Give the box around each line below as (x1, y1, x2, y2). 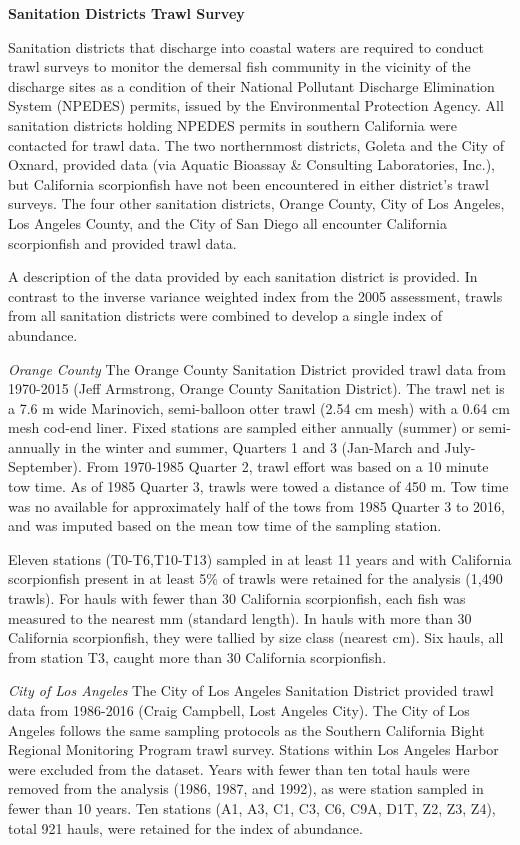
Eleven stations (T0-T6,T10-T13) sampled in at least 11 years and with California (8, 548, 512, 569)
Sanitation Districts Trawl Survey (8, 3, 245, 23)
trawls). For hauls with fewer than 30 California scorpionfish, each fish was (8, 588, 466, 609)
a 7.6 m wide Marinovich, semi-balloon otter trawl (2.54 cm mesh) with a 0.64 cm (8, 397, 510, 418)
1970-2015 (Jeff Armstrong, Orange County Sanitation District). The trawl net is (8, 378, 505, 399)
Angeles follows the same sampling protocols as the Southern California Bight (8, 719, 485, 740)
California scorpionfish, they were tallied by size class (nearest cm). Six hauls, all (8, 627, 504, 648)
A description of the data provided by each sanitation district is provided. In (8, 266, 478, 287)
